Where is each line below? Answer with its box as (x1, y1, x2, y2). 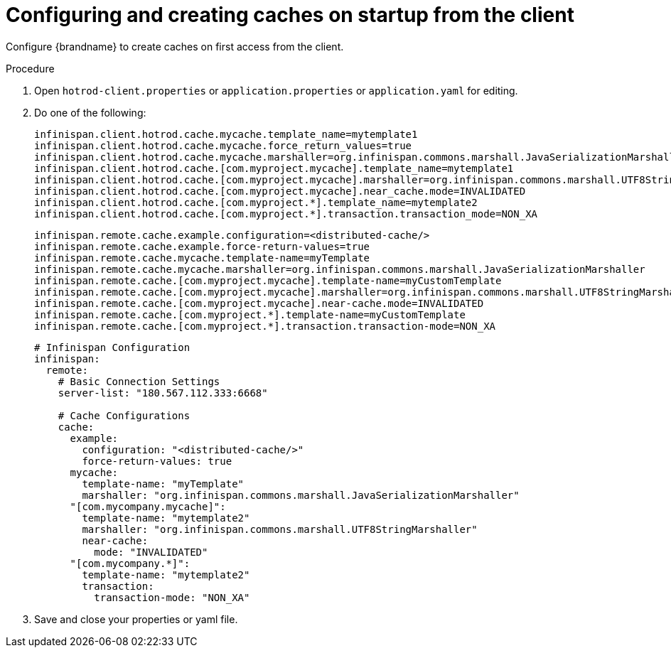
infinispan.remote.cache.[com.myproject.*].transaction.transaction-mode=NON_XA (34, 320, 496, 332)
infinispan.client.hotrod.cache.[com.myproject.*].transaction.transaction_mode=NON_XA (34, 207, 538, 220)
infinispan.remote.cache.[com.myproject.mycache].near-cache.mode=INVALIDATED (34, 297, 484, 309)
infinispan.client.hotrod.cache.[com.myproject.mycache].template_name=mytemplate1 (34, 162, 514, 174)
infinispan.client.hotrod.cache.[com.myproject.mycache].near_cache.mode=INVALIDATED (34, 185, 526, 197)
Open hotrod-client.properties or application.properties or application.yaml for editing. (34, 84, 518, 97)
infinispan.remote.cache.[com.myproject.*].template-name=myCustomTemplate (34, 308, 466, 320)
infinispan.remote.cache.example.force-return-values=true (34, 240, 370, 252)
